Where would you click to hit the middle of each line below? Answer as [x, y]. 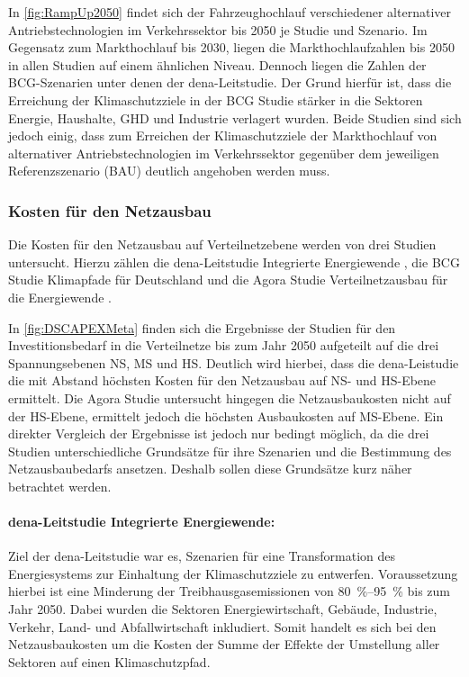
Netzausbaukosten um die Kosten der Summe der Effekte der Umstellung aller [224, 644]
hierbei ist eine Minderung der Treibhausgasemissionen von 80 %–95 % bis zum [230, 591]
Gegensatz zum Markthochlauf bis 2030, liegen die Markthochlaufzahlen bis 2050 [231, 47]
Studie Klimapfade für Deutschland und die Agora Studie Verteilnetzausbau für [228, 280]
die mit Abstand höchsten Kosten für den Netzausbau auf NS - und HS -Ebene [222, 380]
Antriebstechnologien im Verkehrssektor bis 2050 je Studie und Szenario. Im [218, 29]
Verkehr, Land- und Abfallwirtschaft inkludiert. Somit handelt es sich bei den [222, 626]
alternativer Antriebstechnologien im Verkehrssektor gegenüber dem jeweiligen [224, 153]
